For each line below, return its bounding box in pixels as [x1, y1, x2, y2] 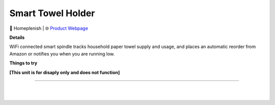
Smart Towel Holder [9, 8, 95, 19]
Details [9, 34, 25, 40]
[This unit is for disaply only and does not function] [9, 69, 120, 75]
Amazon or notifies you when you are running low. [9, 50, 115, 57]
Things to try [9, 60, 38, 66]
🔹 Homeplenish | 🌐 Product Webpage [9, 25, 89, 31]
